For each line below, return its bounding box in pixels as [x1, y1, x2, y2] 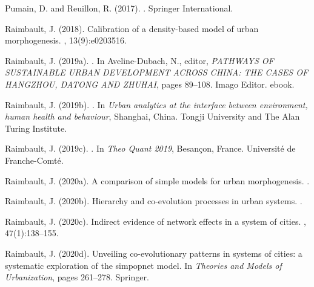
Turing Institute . [5, 121, 67, 134]
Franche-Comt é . [5, 153, 64, 166]
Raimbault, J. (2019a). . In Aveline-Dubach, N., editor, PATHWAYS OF [5, 54, 274, 66]
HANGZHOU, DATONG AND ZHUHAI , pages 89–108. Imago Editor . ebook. [5, 77, 295, 90]
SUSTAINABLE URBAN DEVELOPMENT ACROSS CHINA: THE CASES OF [5, 66, 309, 79]
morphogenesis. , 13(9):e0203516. [5, 34, 127, 47]
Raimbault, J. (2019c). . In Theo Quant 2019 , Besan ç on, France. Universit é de [5, 142, 296, 155]
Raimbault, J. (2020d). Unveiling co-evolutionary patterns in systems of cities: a [5, 247, 302, 259]
